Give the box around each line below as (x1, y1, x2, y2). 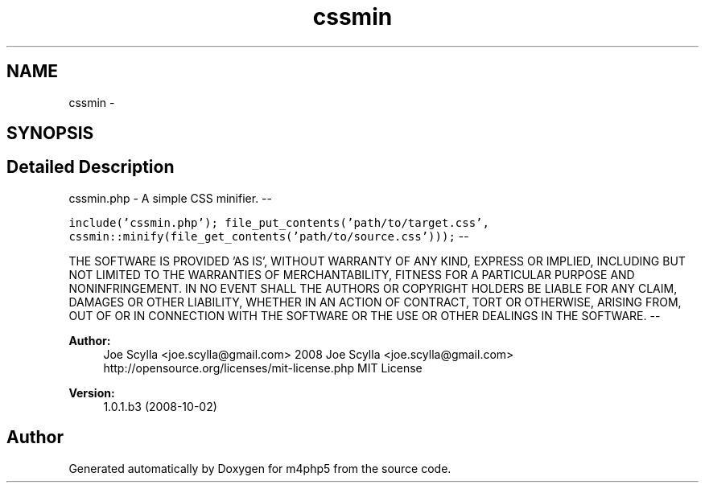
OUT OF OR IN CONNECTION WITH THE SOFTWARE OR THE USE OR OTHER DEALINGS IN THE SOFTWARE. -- (68, 308, 661, 323)
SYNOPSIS (6, 123, 94, 144)
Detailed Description (6, 157, 175, 178)
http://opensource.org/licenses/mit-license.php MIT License (103, 360, 423, 375)
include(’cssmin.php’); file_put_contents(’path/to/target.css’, (68, 216, 489, 229)
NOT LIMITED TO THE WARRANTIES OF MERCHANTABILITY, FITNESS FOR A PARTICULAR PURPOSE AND (68, 267, 635, 281)
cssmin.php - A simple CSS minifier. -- (68, 191, 272, 205)
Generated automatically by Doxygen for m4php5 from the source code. (68, 461, 451, 475)
